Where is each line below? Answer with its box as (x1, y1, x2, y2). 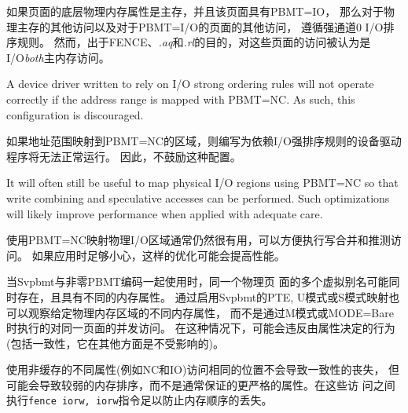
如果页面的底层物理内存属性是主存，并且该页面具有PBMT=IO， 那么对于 (6, 3, 384, 19)
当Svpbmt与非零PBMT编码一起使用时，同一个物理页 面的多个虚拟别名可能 (6, 273, 389, 290)
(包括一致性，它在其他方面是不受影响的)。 (6, 334, 224, 351)
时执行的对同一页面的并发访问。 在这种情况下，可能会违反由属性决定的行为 (6, 320, 395, 336)
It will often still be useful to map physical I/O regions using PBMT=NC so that (6, 174, 399, 191)
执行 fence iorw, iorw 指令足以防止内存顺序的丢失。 (6, 392, 273, 408)
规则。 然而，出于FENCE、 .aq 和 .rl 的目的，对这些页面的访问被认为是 (17, 34, 371, 50)
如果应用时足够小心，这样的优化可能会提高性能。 (31, 247, 285, 263)
